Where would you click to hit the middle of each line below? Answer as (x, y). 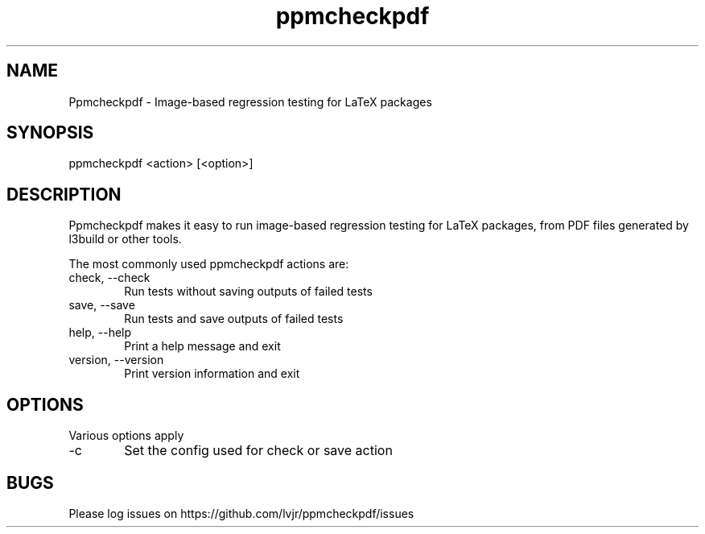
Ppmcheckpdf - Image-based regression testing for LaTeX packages (250, 101)
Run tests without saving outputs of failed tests (248, 292)
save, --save (102, 305)
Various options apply (126, 436)
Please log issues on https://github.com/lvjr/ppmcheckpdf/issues (241, 513)
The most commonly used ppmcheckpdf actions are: (209, 264)
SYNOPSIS (50, 133)
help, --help (100, 333)
